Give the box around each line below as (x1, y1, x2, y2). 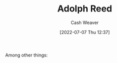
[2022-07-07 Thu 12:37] (60, 29, 110, 35)
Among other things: (5, 52, 48, 58)
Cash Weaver (71, 19, 99, 25)
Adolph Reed (57, 3, 112, 14)
